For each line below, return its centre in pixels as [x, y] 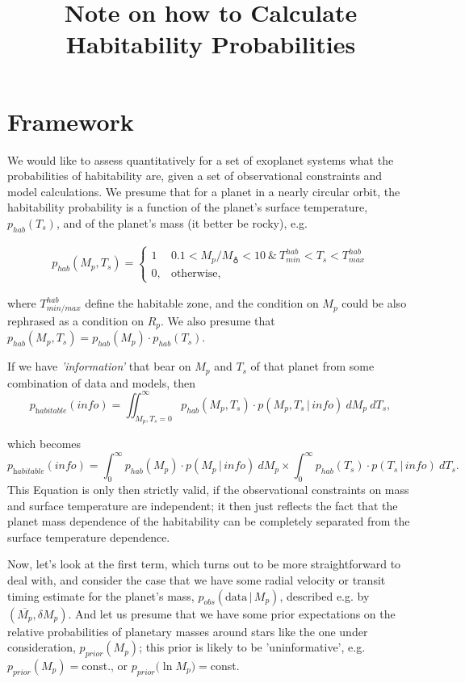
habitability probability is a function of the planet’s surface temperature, [188, 207]
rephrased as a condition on [76, 320]
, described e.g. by [325, 595]
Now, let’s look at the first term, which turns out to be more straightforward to [204, 564]
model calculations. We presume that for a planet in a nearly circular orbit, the [204, 191]
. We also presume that [218, 320]
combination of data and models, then [102, 382]
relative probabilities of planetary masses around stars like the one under [188, 631]
